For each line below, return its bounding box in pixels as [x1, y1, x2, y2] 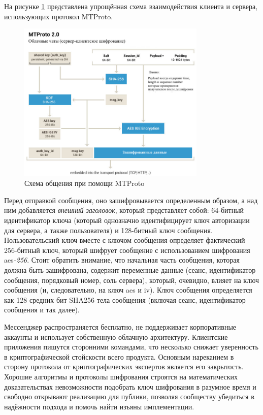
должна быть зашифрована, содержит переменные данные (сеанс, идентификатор [4, 265, 256, 275]
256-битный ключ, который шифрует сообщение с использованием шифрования [4, 244, 250, 255]
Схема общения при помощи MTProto [24, 178, 145, 188]
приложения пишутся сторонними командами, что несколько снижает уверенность [4, 341, 258, 352]
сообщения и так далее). [4, 304, 80, 315]
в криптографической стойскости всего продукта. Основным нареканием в [4, 351, 234, 362]
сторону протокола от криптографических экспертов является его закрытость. [4, 361, 244, 372]
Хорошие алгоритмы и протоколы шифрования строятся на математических [4, 371, 238, 381]
